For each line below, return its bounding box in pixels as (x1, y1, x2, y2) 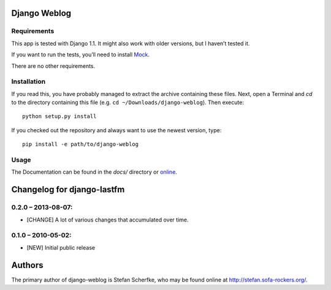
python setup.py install (22, 113, 97, 120)
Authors (11, 260, 44, 270)
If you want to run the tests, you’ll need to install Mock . (11, 51, 150, 58)
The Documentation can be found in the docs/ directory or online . (11, 168, 177, 176)
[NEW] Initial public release (26, 244, 95, 251)
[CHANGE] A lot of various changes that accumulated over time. (26, 216, 189, 223)
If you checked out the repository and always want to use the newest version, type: (11, 126, 222, 134)
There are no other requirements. (11, 62, 96, 70)
